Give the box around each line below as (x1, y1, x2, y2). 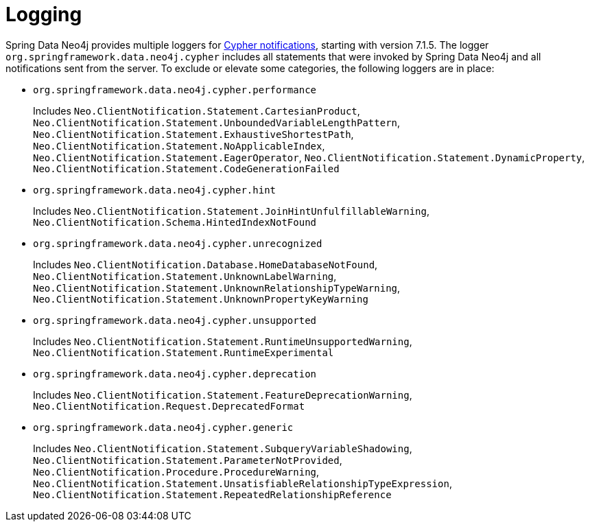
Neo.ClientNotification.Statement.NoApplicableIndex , (33, 139, 325, 152)
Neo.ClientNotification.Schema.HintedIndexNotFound (33, 216, 317, 228)
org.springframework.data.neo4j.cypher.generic (33, 421, 294, 433)
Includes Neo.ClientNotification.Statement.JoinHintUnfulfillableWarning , (33, 204, 429, 217)
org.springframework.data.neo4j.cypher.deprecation (33, 368, 317, 379)
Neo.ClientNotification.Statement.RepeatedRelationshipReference (33, 489, 392, 500)
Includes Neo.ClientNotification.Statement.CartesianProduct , (33, 104, 360, 117)
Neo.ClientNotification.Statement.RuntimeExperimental (33, 347, 334, 358)
